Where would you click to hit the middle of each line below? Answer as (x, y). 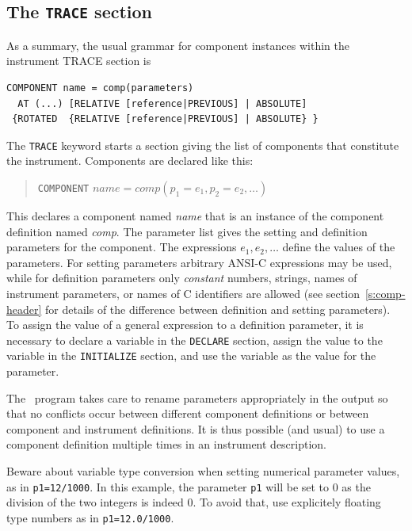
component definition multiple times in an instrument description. (167, 444)
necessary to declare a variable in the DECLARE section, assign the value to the (195, 340)
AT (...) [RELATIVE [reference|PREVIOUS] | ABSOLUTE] (162, 103)
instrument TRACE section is (79, 61)
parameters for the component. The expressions (122, 247)
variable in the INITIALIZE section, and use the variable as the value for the (191, 355)
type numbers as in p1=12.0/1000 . (90, 517)
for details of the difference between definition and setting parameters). (218, 309)
